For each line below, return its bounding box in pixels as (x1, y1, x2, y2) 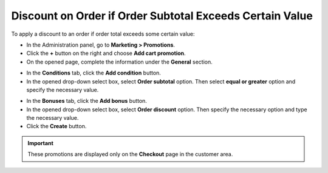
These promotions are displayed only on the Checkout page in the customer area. (27, 151, 233, 158)
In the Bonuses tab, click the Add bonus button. (26, 97, 147, 105)
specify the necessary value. (26, 86, 99, 93)
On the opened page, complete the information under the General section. (26, 58, 213, 65)
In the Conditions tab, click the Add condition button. (26, 70, 161, 77)
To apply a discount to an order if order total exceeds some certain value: (11, 30, 195, 38)
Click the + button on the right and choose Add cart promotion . (26, 50, 186, 57)
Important (27, 139, 54, 146)
